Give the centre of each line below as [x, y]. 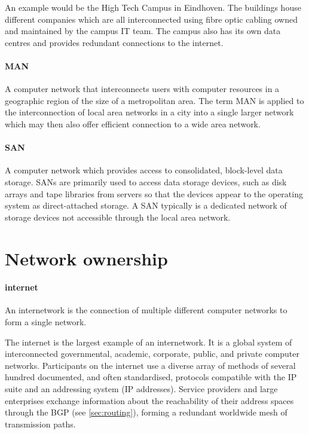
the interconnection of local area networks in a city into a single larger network [149, 112]
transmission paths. [40, 424]
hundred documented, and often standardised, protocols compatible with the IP [151, 377]
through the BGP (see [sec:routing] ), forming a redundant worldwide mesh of [146, 412]
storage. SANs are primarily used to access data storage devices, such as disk [146, 181]
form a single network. [46, 322]
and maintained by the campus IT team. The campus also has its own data [143, 31]
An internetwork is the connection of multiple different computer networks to [146, 310]
